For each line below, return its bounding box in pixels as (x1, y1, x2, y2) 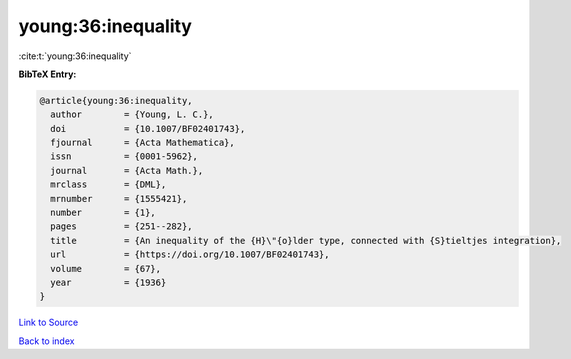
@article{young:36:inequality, (39, 95, 194, 106)
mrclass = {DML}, (50, 179, 167, 190)
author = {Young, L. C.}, (50, 109, 214, 120)
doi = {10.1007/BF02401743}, (50, 123, 246, 134)
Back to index (18, 335, 75, 347)
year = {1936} (50, 277, 167, 288)
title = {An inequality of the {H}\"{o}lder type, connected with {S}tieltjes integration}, (50, 235, 562, 246)
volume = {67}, (50, 263, 162, 274)
